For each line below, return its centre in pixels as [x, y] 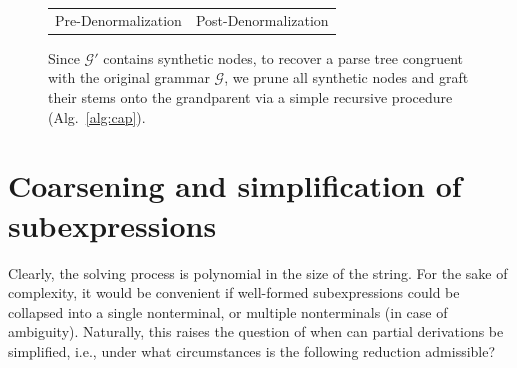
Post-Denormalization [262, 19]
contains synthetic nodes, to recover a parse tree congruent [283, 57]
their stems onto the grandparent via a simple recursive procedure [250, 97]
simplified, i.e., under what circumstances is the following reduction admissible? [252, 350]
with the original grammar [129, 77]
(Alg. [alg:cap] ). [97, 116]
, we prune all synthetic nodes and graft [346, 77]
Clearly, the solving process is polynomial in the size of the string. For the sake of [258, 272]
